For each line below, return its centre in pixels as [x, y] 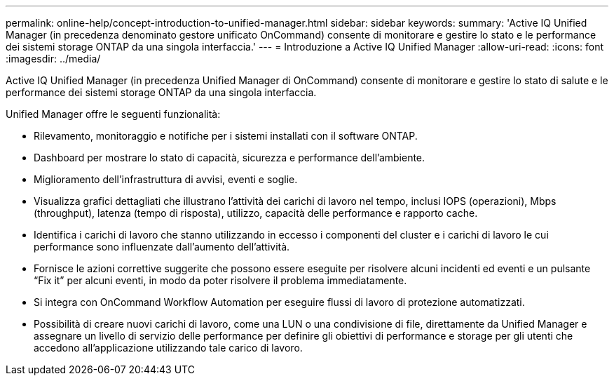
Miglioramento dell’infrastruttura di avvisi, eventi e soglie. [166, 179]
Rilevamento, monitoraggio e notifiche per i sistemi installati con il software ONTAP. [226, 136]
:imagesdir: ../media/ [53, 59]
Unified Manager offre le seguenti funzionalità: [113, 114]
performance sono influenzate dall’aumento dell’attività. [162, 247]
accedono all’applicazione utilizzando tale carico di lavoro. [168, 348]
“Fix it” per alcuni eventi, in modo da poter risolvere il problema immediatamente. [220, 280]
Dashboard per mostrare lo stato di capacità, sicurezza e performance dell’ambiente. [230, 158]
